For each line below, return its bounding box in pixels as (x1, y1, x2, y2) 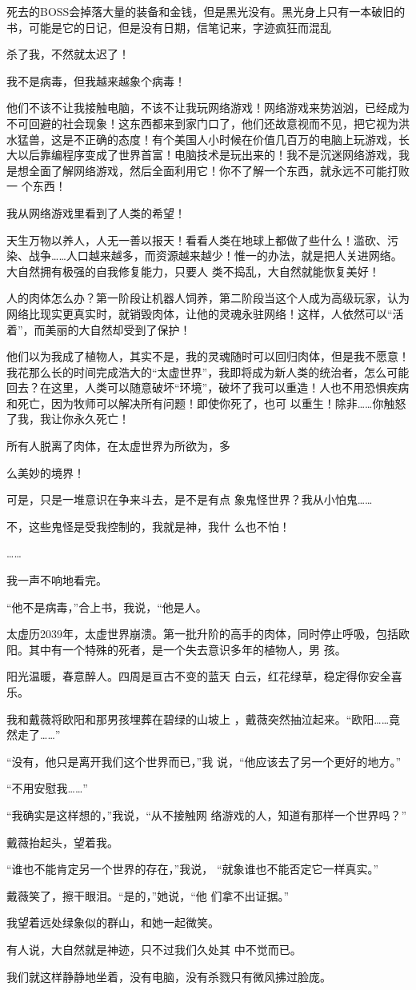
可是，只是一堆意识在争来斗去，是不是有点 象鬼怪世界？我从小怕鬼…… (6, 491, 373, 508)
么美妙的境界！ (6, 464, 85, 481)
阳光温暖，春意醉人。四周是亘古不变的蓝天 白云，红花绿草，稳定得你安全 (6, 668, 391, 685)
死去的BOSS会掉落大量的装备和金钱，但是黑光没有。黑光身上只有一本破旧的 (6, 3, 406, 19)
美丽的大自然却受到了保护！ (45, 321, 191, 337)
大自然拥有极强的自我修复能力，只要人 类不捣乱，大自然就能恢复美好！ (6, 262, 380, 279)
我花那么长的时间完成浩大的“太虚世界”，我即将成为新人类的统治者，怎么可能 (6, 363, 410, 380)
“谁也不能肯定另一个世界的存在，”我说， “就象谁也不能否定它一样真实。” (6, 860, 379, 877)
